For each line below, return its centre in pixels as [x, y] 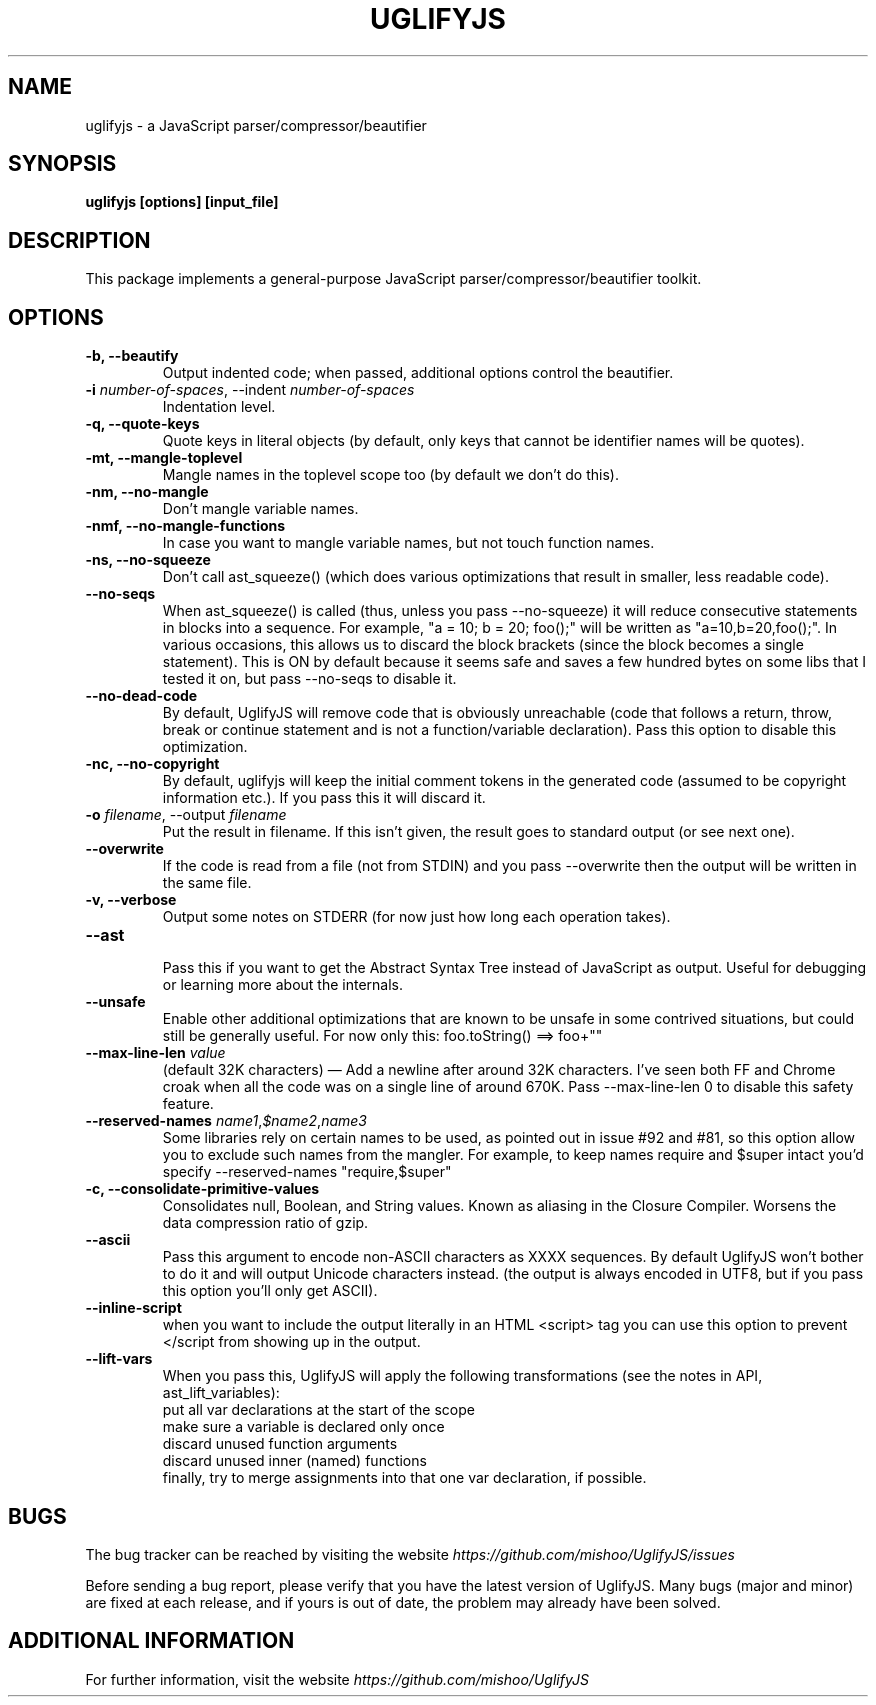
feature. [188, 1104]
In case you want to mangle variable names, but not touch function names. [408, 543]
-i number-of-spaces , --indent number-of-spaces [250, 390]
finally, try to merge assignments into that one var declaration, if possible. [404, 1478]
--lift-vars [119, 1359]
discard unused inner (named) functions [294, 1461]
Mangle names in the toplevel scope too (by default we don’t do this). [390, 475]
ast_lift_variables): [221, 1393]
